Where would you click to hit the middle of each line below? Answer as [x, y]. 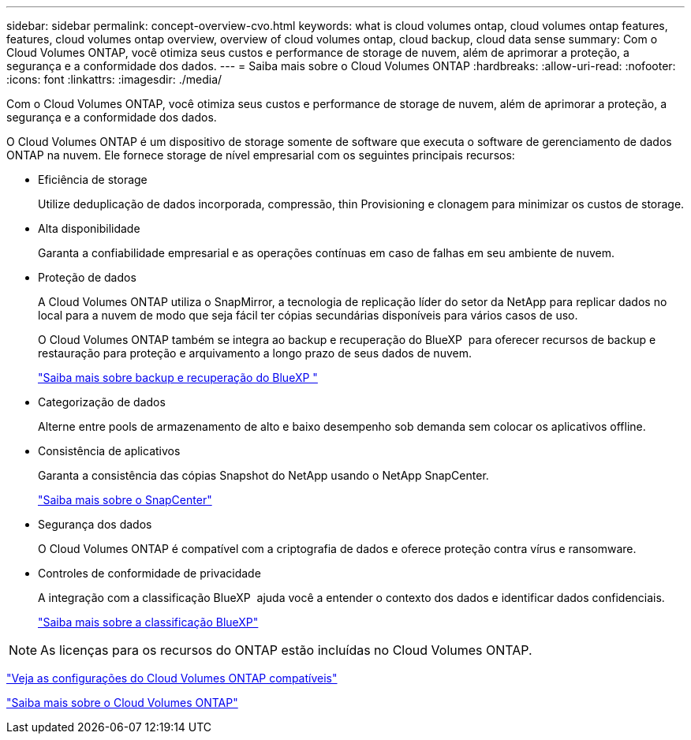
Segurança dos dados [95, 524]
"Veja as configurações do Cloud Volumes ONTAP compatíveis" [172, 678]
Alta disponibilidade [89, 228]
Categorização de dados [102, 402]
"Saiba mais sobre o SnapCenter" [125, 500]
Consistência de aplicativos [109, 451]
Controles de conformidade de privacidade [149, 573]
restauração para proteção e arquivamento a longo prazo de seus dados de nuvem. [255, 353]
